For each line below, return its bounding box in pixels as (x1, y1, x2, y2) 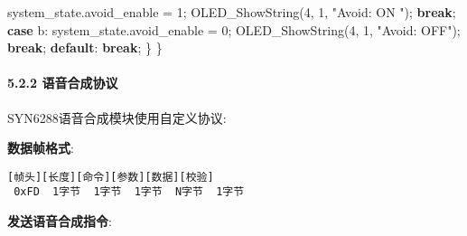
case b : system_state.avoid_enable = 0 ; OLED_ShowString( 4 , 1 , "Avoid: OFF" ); (7, 20, 461, 39)
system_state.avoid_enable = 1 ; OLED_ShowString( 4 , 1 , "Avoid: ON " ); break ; (7, 3, 456, 21)
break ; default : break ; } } (7, 38, 163, 57)
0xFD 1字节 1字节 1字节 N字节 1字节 (14, 185, 245, 199)
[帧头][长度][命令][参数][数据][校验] (7, 170, 214, 184)
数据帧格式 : (7, 138, 74, 157)
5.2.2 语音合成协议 (7, 73, 118, 92)
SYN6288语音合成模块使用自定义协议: (7, 108, 227, 127)
